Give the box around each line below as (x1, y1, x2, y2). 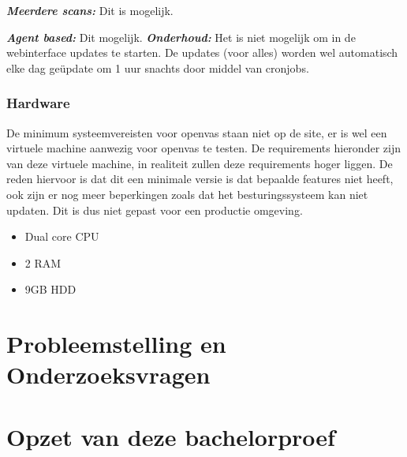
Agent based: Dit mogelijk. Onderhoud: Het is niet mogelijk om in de (6, 28, 356, 45)
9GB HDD (24, 281, 77, 298)
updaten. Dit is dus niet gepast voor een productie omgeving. (6, 201, 303, 218)
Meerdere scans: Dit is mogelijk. (6, 2, 174, 18)
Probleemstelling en (6, 328, 226, 360)
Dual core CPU (24, 228, 99, 245)
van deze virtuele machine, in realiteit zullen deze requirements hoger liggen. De (6, 155, 393, 171)
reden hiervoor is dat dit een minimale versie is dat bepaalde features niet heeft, (6, 170, 394, 187)
